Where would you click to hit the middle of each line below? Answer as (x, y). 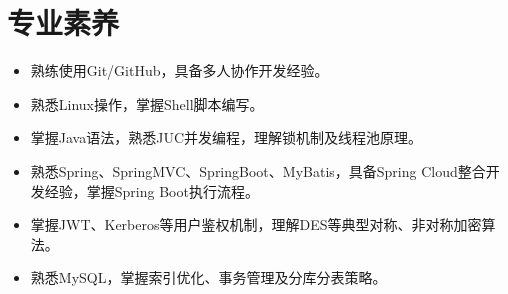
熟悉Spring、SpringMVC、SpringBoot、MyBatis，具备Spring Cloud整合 (258, 170)
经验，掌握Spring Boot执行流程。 (151, 190)
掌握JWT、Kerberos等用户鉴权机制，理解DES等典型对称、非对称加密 (256, 224)
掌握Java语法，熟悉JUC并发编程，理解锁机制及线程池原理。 (226, 137)
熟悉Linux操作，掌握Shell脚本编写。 (147, 103)
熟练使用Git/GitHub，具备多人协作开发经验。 (179, 70)
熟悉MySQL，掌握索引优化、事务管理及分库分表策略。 (208, 277)
